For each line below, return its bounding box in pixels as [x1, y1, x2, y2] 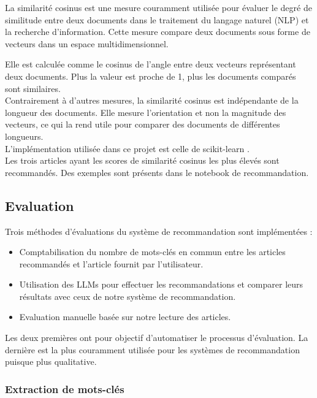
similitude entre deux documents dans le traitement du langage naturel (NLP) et [5, 13, 309, 26]
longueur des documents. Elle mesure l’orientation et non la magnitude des [5, 105, 286, 118]
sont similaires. [5, 82, 61, 94]
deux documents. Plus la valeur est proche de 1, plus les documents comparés [5, 69, 296, 82]
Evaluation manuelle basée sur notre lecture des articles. [19, 310, 231, 323]
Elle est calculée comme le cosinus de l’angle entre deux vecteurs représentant [5, 58, 296, 71]
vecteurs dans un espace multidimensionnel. [5, 37, 169, 50]
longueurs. [5, 129, 44, 142]
